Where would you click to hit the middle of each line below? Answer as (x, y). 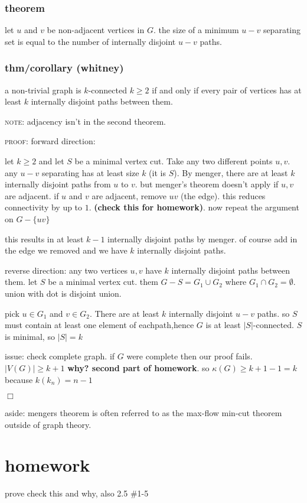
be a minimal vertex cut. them (103, 282)
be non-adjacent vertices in (96, 30)
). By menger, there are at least (231, 172)
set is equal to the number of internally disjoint (90, 41)
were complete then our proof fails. (190, 356)
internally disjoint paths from (58, 184)
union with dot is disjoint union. (63, 293)
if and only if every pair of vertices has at (227, 90)
